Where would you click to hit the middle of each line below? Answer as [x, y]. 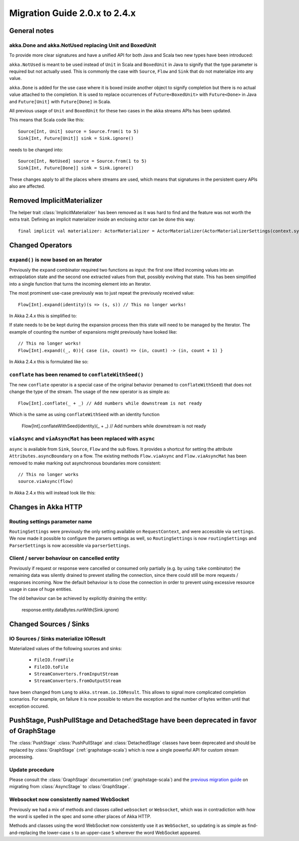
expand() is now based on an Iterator [56, 260]
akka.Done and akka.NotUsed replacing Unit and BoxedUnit [83, 45]
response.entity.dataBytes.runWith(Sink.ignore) [70, 610]
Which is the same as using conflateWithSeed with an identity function [84, 415]
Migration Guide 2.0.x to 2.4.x [73, 13]
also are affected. [27, 186]
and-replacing [24, 833]
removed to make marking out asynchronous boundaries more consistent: [85, 463]
